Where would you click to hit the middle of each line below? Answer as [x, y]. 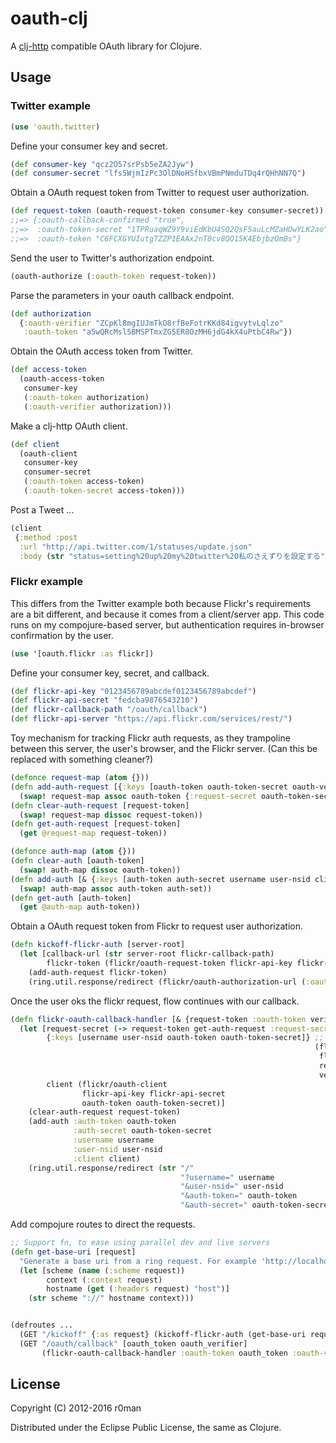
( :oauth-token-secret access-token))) [104, 491]
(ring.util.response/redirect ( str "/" [111, 1168]
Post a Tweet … [42, 509]
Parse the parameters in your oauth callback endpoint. [122, 295]
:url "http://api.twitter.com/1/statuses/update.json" [136, 547]
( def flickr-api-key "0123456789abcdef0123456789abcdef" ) [133, 691]
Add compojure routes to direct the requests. [103, 1224]
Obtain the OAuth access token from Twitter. [102, 351]
